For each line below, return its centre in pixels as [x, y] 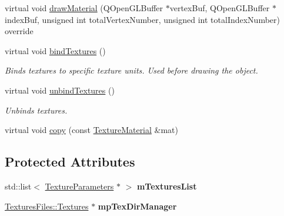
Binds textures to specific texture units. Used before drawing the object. [131, 70]
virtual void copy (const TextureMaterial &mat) [92, 130]
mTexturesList [167, 186]
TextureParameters [79, 186]
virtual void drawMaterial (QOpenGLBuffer [84, 8]
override [19, 31]
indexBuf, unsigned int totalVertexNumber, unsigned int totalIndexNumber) [142, 19]
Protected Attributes [70, 162]
